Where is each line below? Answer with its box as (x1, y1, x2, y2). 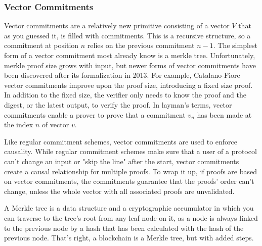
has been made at (197, 109, 252, 120)
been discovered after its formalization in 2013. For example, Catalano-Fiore (4, 70, 240, 80)
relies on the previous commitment (87, 40, 195, 51)
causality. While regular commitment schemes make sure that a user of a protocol (4, 146, 257, 157)
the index (4, 119, 33, 130)
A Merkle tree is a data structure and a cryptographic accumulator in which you (4, 203, 254, 213)
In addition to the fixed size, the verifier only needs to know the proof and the (4, 89, 247, 100)
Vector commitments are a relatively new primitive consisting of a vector (4, 20, 230, 31)
